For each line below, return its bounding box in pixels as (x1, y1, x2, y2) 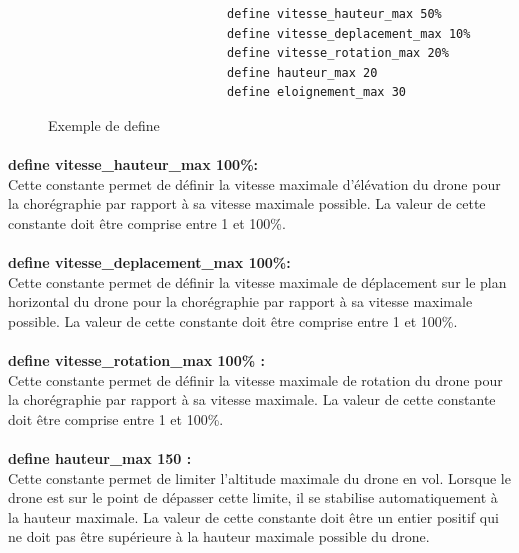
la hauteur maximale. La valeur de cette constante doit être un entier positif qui (8, 506, 499, 527)
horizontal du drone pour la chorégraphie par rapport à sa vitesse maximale (8, 291, 473, 312)
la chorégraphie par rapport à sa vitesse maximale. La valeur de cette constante (8, 389, 496, 410)
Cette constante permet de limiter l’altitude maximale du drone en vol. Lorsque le (8, 467, 511, 488)
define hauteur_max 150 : (8, 448, 192, 469)
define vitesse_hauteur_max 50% (226, 7, 442, 21)
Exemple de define (48, 114, 160, 135)
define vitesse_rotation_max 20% (226, 46, 449, 61)
